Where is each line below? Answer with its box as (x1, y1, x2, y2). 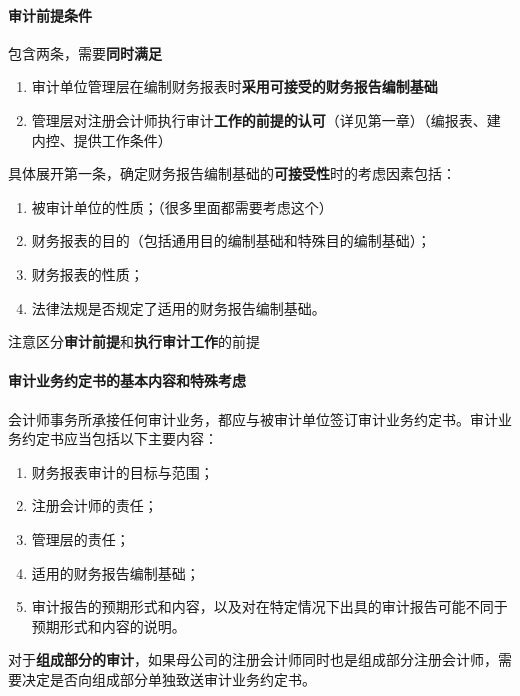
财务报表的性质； (31, 263, 144, 284)
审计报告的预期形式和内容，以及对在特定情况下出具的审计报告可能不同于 (31, 596, 508, 617)
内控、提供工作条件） (31, 129, 172, 150)
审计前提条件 (8, 4, 92, 25)
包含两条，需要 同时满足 (8, 42, 162, 63)
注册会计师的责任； (31, 495, 158, 516)
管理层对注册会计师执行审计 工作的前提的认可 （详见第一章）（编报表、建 (31, 109, 501, 130)
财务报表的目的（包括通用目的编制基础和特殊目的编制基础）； (31, 230, 431, 251)
